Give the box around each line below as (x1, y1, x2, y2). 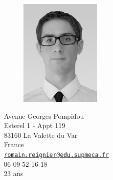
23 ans (4, 168, 23, 179)
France (4, 139, 24, 150)
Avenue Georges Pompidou (4, 110, 84, 121)
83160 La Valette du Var (4, 129, 78, 140)
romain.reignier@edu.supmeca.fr (4, 151, 109, 158)
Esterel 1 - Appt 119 (4, 120, 66, 130)
